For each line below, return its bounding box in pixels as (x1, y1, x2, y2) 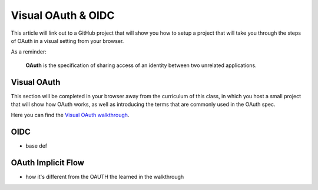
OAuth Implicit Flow (11, 158, 85, 168)
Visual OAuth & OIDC (11, 9, 115, 22)
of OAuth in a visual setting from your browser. (11, 37, 124, 44)
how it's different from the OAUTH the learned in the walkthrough (25, 174, 184, 181)
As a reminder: (11, 48, 47, 55)
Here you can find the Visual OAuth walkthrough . (11, 112, 130, 119)
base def (25, 142, 47, 149)
